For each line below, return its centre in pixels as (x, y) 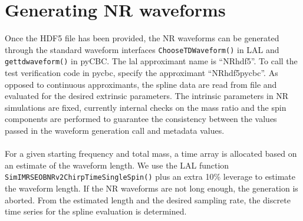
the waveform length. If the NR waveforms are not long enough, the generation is (151, 188)
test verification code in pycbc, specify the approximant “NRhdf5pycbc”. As (141, 73)
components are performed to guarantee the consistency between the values (141, 119)
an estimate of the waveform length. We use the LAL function (117, 165)
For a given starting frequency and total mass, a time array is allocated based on (151, 154)
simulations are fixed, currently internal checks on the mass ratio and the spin (146, 107)
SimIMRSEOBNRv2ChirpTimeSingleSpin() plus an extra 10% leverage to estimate (150, 177)
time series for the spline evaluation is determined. (96, 211)
